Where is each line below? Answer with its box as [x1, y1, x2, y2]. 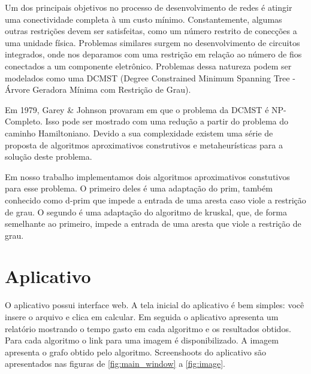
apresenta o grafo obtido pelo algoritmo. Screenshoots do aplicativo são [5, 345, 267, 358]
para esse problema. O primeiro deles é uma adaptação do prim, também [5, 182, 273, 194]
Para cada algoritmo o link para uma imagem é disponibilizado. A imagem [5, 334, 279, 346]
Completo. [5, 115, 43, 127]
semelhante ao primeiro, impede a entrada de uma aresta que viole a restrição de [5, 217, 301, 230]
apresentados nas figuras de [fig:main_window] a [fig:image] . [5, 357, 225, 370]
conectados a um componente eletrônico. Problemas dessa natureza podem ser [5, 59, 292, 72]
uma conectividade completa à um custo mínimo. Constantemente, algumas [5, 13, 282, 25]
